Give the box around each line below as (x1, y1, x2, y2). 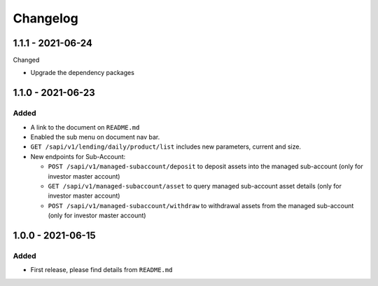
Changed (13, 56, 40, 64)
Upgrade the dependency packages (30, 69, 134, 77)
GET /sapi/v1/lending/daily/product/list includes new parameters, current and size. (30, 142, 301, 151)
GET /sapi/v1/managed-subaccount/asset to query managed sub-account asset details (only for (48, 182, 342, 190)
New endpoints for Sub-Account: (30, 152, 126, 161)
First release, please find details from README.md (30, 266, 173, 274)
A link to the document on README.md (30, 123, 140, 131)
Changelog (13, 11, 78, 26)
